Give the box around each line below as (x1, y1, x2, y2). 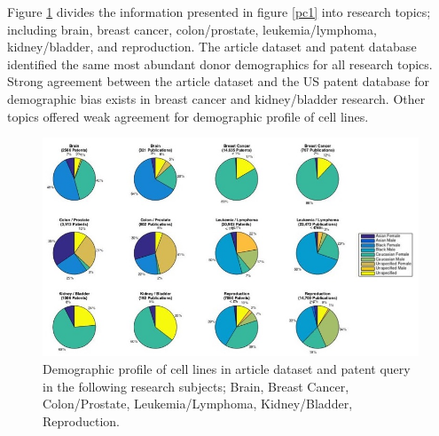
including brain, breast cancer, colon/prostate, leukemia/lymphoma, (7, 20, 377, 38)
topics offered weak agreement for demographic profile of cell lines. (7, 107, 369, 125)
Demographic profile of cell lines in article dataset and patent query (43, 360, 411, 377)
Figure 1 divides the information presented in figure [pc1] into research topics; (7, 3, 431, 20)
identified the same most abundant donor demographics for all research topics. (7, 54, 433, 73)
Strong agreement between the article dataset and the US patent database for (7, 72, 429, 91)
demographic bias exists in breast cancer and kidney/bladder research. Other (7, 89, 426, 107)
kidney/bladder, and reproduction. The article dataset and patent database (7, 37, 417, 56)
